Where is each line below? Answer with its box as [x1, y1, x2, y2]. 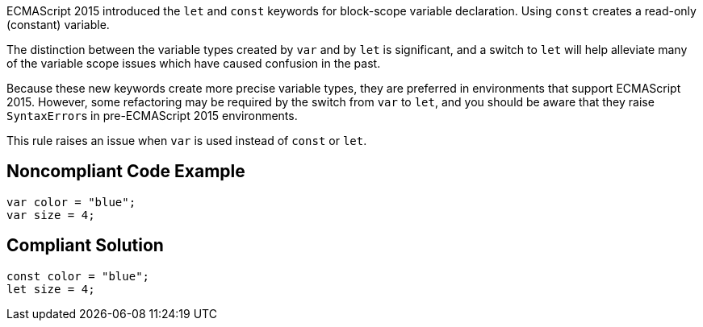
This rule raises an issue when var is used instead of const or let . [6, 134, 367, 147]
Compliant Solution [6, 235, 164, 256]
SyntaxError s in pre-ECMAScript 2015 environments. [6, 109, 298, 122]
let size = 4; [6, 282, 95, 296]
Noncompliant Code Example [6, 161, 245, 182]
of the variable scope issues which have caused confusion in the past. [6, 56, 381, 70]
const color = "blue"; [6, 269, 150, 283]
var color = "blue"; [6, 195, 136, 209]
